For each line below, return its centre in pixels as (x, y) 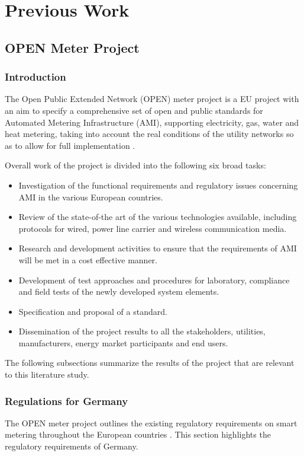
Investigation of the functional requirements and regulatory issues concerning (158, 185)
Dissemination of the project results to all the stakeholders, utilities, (142, 331)
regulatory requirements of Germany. (72, 446)
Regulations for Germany (67, 401)
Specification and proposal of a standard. (93, 311)
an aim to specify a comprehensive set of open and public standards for (134, 110)
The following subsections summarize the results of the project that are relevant (150, 363)
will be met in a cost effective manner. (88, 259)
